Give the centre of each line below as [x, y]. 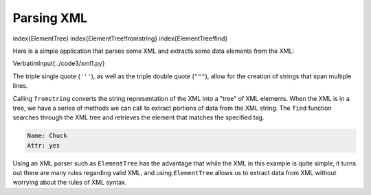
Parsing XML [50, 18]
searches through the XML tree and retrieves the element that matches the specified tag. [138, 117]
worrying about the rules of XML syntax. [70, 183]
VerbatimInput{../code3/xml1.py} [59, 64]
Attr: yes [44, 145]
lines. [20, 86]
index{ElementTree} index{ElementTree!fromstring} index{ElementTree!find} [120, 38]
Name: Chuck [47, 136]
